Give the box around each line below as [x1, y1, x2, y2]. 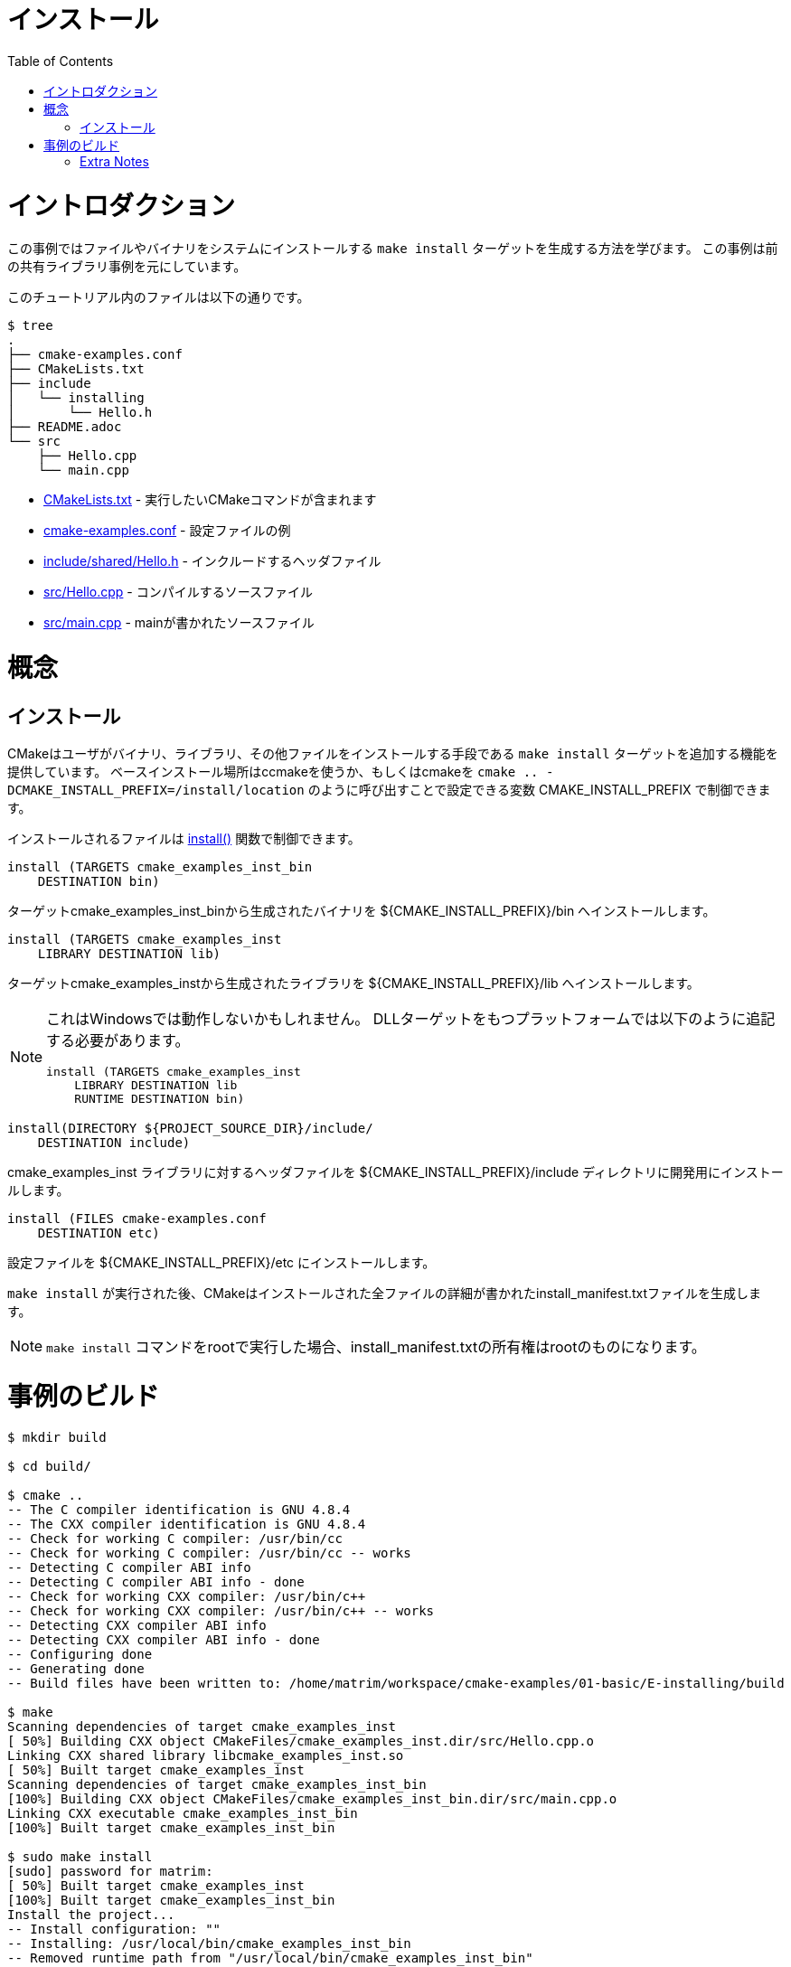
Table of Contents [7, 52, 114, 69]
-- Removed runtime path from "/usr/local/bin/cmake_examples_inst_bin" [7, 1950, 533, 1965]
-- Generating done [7, 1661, 145, 1676]
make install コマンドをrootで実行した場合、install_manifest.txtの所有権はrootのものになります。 [46, 1338, 706, 1357]
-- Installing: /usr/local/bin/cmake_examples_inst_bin [7, 1935, 411, 1951]
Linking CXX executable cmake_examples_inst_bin [7, 1805, 358, 1821]
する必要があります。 [46, 1031, 190, 1050]
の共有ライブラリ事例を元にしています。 [7, 259, 247, 275]
